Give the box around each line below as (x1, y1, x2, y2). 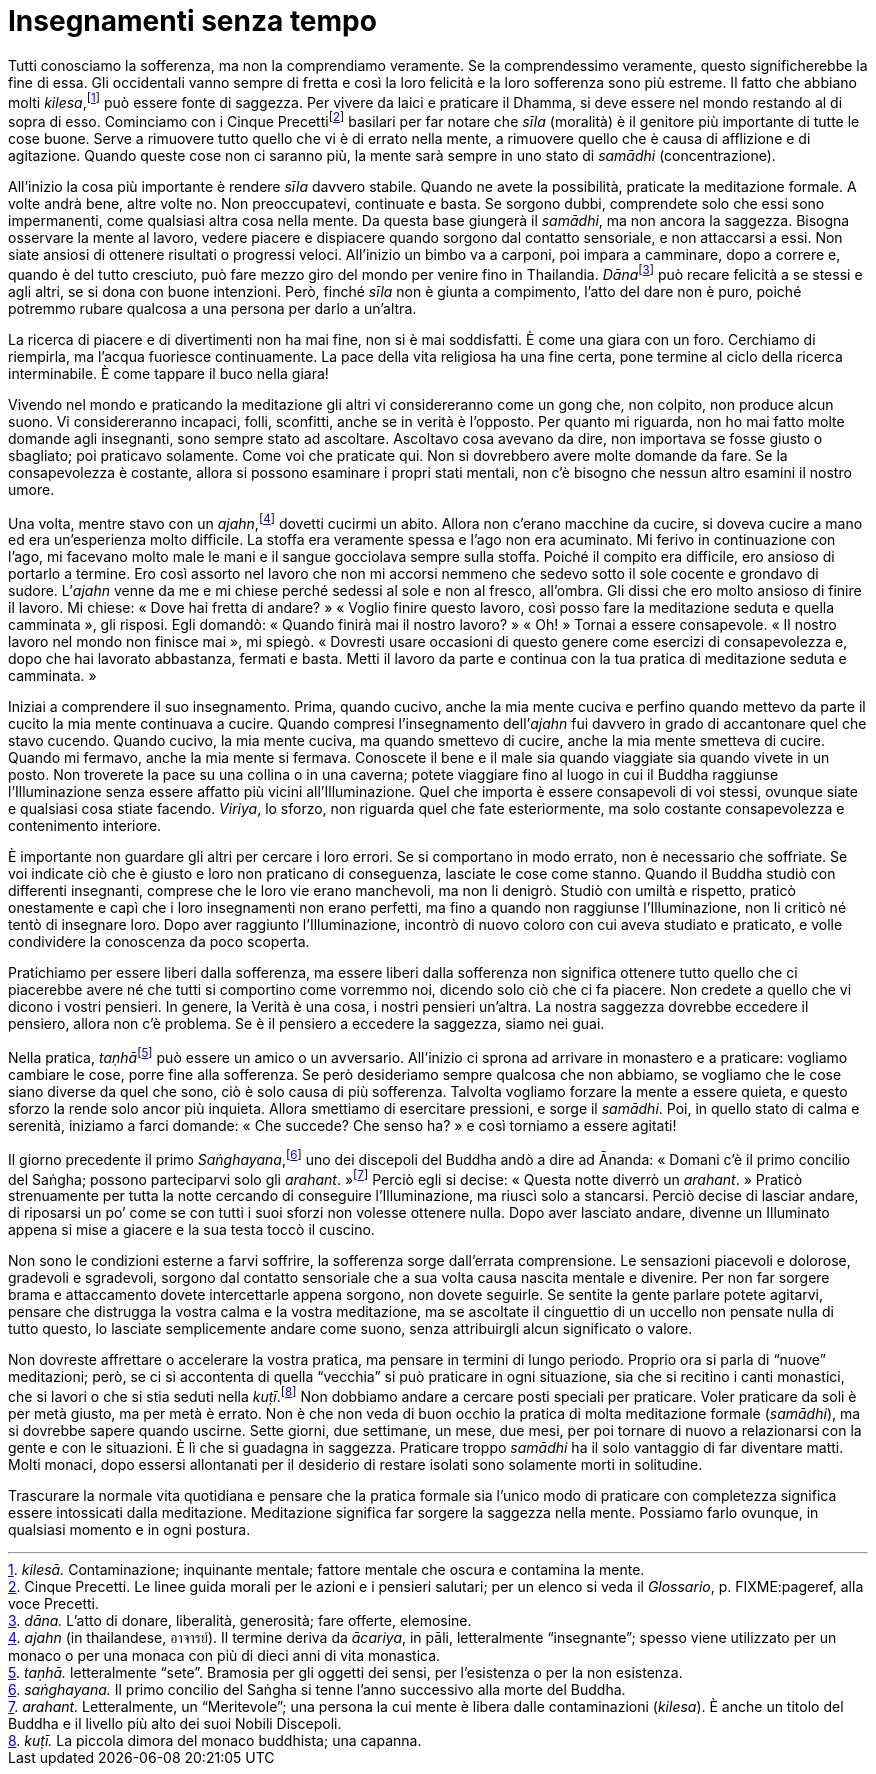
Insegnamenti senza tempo (8, 4, 377, 38)
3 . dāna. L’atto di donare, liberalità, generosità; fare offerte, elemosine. (8, 1612, 472, 1629)
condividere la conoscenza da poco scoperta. (8, 933, 310, 951)
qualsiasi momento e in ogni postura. (8, 1521, 251, 1538)
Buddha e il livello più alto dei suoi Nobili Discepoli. (8, 1715, 342, 1732)
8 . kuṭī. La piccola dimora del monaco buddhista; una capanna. (8, 1732, 422, 1749)
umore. (8, 480, 55, 498)
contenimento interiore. (8, 817, 162, 835)
